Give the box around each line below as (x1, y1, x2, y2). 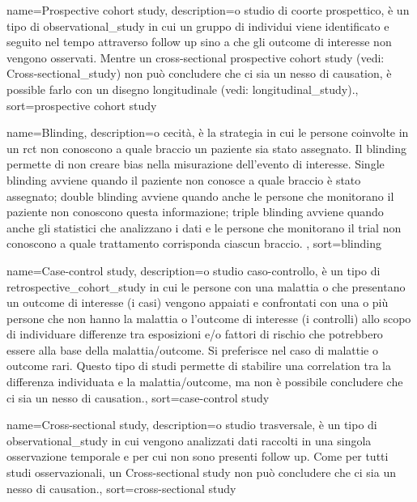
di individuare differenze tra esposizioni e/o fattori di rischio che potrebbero (6, 325, 383, 342)
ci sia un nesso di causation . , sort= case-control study (6, 389, 270, 406)
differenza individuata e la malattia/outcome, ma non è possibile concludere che (6, 373, 403, 390)
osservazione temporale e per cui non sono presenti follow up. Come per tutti (6, 448, 389, 465)
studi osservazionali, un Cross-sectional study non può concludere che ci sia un (6, 464, 396, 481)
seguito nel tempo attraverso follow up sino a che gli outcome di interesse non (6, 33, 392, 50)
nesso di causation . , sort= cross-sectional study (6, 479, 236, 496)
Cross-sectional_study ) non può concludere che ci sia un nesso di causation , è (6, 65, 392, 82)
